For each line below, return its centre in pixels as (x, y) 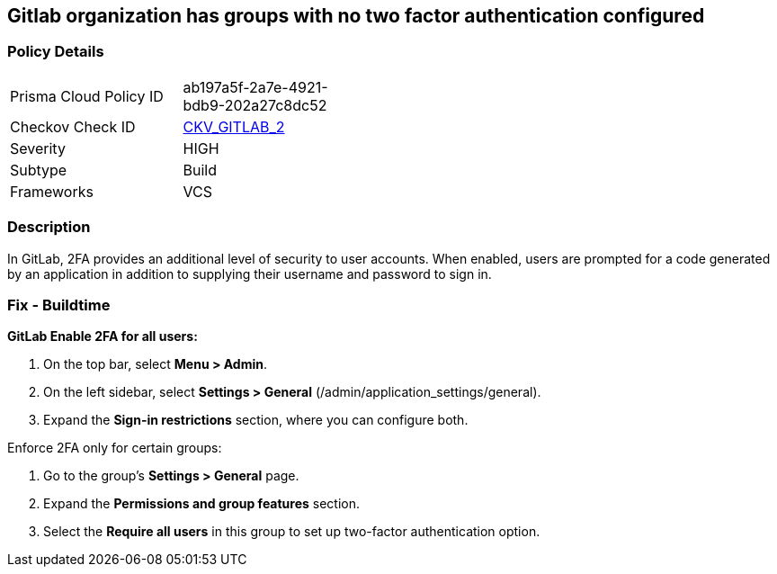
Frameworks (52, 191)
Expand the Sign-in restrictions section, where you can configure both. (256, 420)
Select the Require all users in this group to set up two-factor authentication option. (292, 532)
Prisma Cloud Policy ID (87, 96)
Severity (38, 148)
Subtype (39, 170)
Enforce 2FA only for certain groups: (115, 448)
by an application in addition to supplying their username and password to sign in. (250, 274)
